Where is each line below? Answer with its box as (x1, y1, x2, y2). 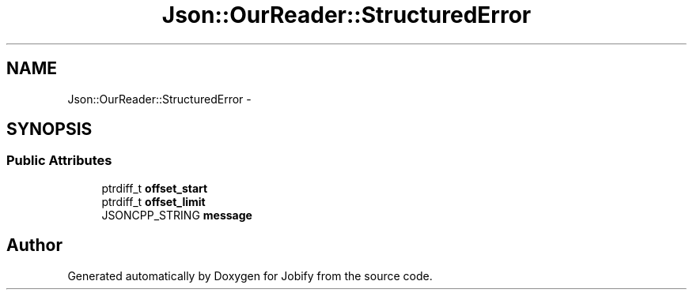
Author (6, 235, 62, 256)
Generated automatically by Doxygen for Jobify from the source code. (67, 268, 433, 283)
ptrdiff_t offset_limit (101, 194, 206, 208)
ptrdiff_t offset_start (101, 181, 208, 195)
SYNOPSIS (6, 119, 93, 140)
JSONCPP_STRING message (101, 208, 252, 222)
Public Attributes (6, 152, 112, 169)
